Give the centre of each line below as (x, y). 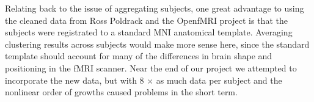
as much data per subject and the (219, 80)
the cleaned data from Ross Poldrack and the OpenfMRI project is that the (146, 20)
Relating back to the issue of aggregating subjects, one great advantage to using (155, 8)
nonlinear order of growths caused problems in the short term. (121, 92)
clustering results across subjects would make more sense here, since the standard (157, 44)
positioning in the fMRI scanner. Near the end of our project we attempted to (151, 67)
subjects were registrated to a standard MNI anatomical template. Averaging (149, 32)
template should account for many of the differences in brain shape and (139, 56)
